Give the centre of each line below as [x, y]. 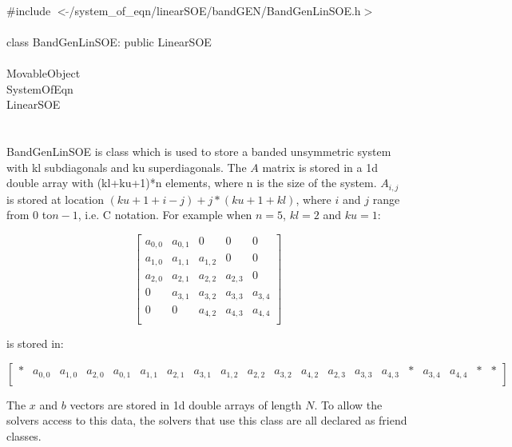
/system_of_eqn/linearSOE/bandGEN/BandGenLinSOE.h [215, 10]
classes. [24, 436]
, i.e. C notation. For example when [165, 215]
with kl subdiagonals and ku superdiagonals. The [127, 167]
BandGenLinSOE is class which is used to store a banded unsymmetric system [199, 151]
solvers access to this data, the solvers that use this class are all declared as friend [207, 420]
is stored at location [55, 199]
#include [29, 10]
